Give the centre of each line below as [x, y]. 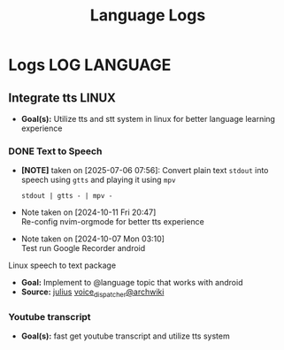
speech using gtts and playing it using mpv [98, 180]
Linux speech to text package [62, 265]
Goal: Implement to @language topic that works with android [132, 283]
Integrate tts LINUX [62, 98]
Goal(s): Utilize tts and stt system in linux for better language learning [148, 119]
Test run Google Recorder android [83, 248]
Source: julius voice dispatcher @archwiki [92, 293]
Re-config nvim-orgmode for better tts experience [112, 222]
